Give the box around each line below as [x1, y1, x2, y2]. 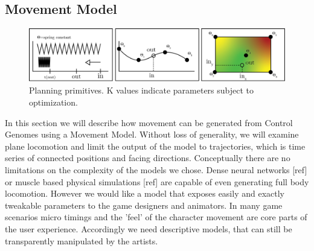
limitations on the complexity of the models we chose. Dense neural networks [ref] [5, 163, 307, 176]
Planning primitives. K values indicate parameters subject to [29, 84, 254, 97]
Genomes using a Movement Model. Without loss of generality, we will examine [5, 128, 299, 141]
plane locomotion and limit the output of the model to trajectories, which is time [5, 139, 306, 152]
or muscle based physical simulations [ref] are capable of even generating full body [5, 175, 309, 188]
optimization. [29, 96, 78, 108]
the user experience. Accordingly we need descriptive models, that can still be [5, 222, 292, 235]
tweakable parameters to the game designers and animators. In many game [5, 199, 283, 211]
